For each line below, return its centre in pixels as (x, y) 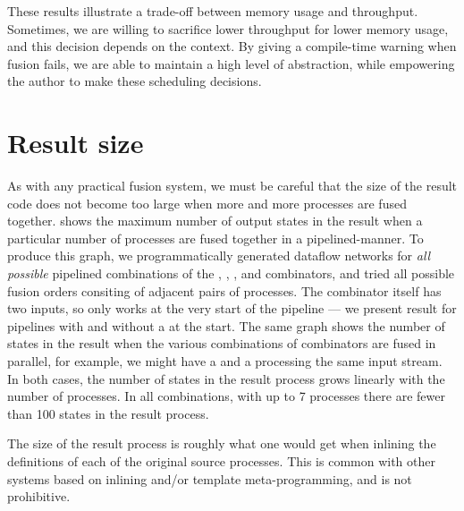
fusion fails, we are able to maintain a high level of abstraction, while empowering (231, 63)
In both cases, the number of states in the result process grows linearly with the (226, 378)
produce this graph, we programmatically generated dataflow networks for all (219, 255)
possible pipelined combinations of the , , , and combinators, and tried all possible (231, 273)
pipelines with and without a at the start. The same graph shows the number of (226, 325)
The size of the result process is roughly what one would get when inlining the (222, 443)
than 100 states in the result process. (108, 413)
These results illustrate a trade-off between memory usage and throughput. (213, 11)
